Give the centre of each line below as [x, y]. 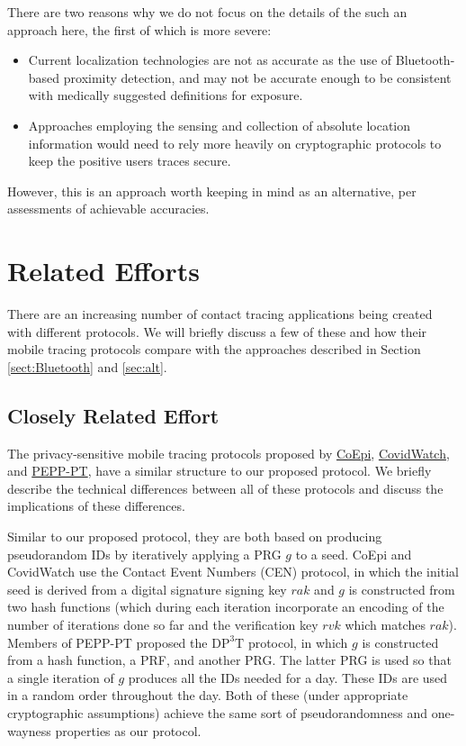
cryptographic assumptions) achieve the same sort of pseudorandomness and [218, 712]
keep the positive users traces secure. [130, 161]
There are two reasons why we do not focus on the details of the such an [207, 12]
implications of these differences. [96, 506]
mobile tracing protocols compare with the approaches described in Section [214, 349]
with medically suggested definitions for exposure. [166, 95]
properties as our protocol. [128, 730]
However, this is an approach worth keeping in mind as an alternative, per [212, 191]
